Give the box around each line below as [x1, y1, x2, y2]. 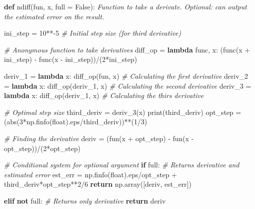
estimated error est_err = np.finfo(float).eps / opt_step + [4, 169, 177, 179]
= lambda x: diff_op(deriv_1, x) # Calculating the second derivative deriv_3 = [4, 80, 252, 91]
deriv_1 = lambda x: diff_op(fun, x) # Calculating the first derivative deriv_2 [4, 70, 248, 81]
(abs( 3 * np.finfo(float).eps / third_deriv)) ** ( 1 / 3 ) [4, 116, 147, 127]
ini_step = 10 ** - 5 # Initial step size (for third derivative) [4, 28, 182, 38]
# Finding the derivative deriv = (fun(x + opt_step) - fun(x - [4, 133, 194, 143]
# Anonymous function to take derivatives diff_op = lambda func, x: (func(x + [4, 44, 250, 54]
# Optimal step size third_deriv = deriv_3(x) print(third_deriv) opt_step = [4, 106, 241, 117]
